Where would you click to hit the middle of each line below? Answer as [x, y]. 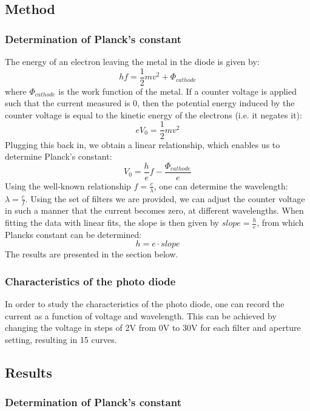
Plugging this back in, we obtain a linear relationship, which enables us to [143, 144]
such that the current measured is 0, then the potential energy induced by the [150, 103]
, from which [280, 222]
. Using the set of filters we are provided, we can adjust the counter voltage [165, 198]
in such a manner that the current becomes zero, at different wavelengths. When [154, 210]
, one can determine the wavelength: [221, 185]
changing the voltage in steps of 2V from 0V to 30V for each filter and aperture [153, 328]
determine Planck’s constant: [59, 156]
